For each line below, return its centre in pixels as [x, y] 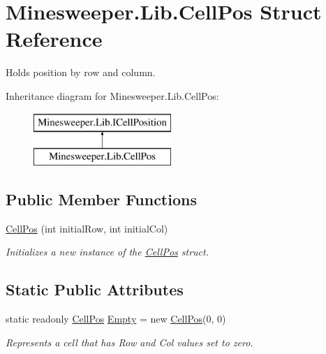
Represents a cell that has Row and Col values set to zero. [129, 342]
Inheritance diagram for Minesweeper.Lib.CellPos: [112, 95]
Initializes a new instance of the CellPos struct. [107, 252]
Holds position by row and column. [81, 72]
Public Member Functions [101, 199]
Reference [54, 39]
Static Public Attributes [95, 289]
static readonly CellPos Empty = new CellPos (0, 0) [116, 319]
